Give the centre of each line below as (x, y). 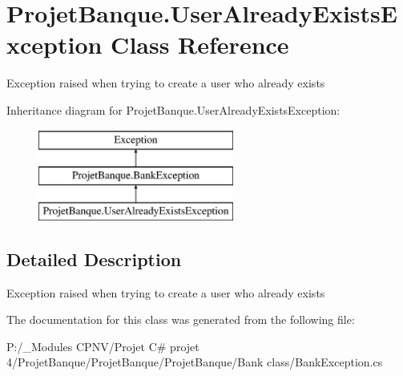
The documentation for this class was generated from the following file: (181, 319)
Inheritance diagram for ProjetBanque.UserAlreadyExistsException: (173, 109)
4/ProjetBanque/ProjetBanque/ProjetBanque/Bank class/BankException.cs (195, 362)
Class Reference (200, 44)
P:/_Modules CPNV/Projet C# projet (103, 346)
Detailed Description (94, 259)
